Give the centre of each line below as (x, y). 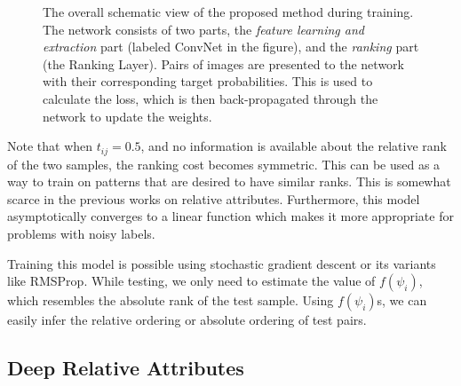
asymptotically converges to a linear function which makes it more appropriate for (230, 216)
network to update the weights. (127, 116)
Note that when (50, 146)
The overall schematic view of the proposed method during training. (228, 12)
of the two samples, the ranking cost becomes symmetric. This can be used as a (224, 164)
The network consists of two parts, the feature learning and (203, 29)
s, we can (402, 300)
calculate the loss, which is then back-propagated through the (211, 98)
